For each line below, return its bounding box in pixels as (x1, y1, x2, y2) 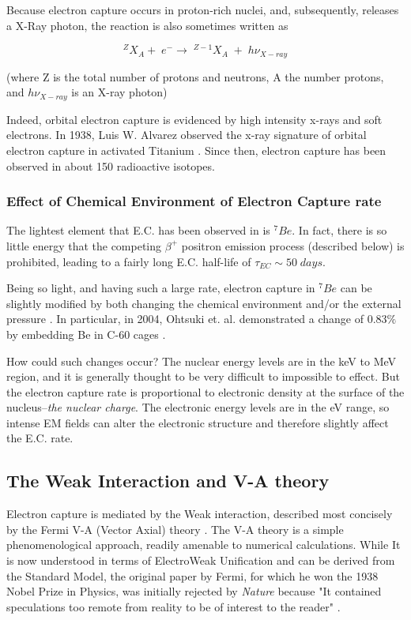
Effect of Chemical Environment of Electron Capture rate (6, 191, 382, 211)
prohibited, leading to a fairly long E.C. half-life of (6, 253, 251, 269)
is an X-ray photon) (71, 84, 168, 100)
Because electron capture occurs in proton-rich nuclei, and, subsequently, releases (6, 2, 399, 17)
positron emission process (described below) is (181, 237, 405, 254)
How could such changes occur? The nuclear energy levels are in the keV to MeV (6, 352, 397, 369)
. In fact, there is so (292, 222, 387, 239)
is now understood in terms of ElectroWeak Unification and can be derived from (6, 552, 395, 569)
